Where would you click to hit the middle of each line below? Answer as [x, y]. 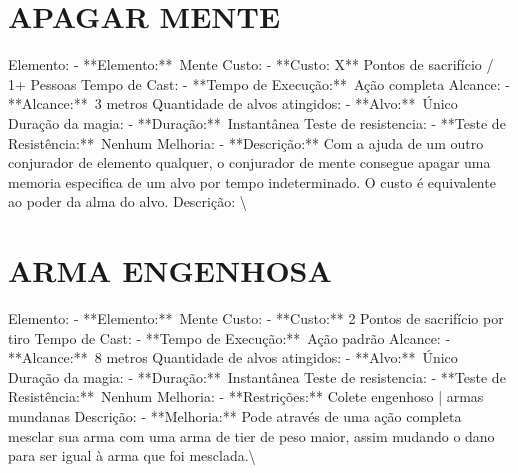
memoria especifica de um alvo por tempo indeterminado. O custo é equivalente [252, 181]
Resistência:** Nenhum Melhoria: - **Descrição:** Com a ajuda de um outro [246, 142]
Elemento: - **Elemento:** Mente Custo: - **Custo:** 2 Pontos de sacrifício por [256, 318]
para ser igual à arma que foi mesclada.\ [132, 455]
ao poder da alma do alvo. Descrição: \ [127, 201]
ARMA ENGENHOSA [170, 270]
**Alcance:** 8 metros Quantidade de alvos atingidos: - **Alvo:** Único [233, 357]
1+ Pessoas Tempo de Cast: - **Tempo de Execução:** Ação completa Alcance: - [259, 83]
